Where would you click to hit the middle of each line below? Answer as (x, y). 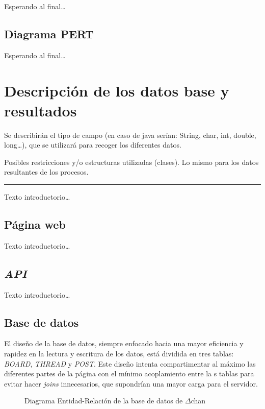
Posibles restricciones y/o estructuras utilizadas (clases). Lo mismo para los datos (131, 162)
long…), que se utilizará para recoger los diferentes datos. (93, 145)
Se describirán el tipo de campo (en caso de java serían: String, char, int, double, (130, 135)
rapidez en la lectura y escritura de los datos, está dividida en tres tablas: (119, 354)
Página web (35, 224)
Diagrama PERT (49, 33)
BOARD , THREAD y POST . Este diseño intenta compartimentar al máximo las (130, 363)
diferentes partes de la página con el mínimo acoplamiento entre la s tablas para (129, 374)
